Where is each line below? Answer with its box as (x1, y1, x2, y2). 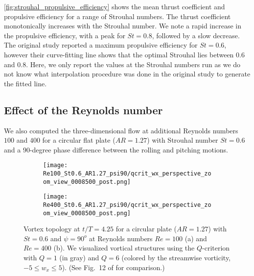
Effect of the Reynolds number (4, 102, 163, 117)
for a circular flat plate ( (42, 135, 115, 145)
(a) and (185, 233, 207, 243)
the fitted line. (4, 78, 47, 88)
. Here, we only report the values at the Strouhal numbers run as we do (26, 59, 241, 69)
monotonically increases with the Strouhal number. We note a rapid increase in (4, 21, 241, 31)
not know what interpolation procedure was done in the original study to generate (4, 69, 251, 79)
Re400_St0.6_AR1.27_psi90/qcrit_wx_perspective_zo (43, 201, 211, 208)
